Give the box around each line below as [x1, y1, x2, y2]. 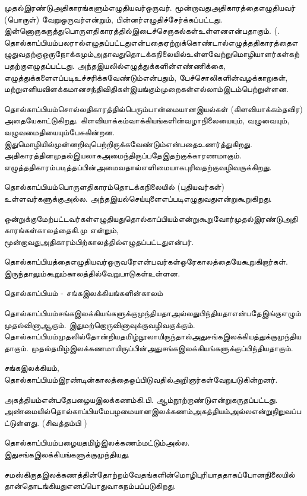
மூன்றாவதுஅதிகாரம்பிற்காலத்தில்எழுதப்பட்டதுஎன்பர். [4, 235, 194, 247]
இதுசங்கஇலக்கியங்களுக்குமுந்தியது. [4, 448, 130, 460]
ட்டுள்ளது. [4, 416, 40, 428]
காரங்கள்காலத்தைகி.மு [4, 224, 87, 236]
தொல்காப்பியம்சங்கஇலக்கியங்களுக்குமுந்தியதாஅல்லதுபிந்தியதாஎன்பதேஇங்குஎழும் [4, 307, 301, 319]
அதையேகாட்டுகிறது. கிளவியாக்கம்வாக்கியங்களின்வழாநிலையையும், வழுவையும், [4, 114, 290, 126]
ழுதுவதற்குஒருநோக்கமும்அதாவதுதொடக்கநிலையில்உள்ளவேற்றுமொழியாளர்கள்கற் [4, 47, 299, 60]
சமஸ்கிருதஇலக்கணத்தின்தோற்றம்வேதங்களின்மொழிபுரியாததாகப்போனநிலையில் [4, 468, 295, 480]
